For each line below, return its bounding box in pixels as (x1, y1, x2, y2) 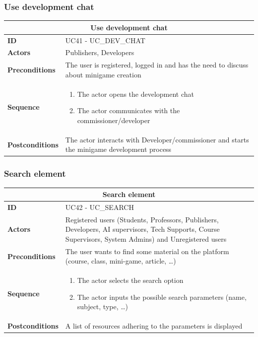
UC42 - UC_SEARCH (65, 202, 134, 212)
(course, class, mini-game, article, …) (65, 256, 176, 266)
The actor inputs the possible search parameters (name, (77, 291, 247, 302)
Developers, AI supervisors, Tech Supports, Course (65, 224, 220, 234)
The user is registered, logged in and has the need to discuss (65, 60, 249, 70)
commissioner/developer (77, 115, 150, 125)
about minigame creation (65, 69, 141, 79)
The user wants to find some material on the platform (65, 246, 229, 256)
